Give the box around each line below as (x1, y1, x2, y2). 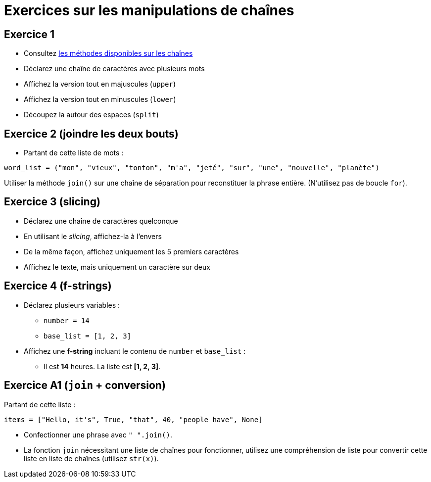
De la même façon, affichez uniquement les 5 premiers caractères (24, 247, 239, 256)
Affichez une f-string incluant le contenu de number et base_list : (24, 346, 246, 355)
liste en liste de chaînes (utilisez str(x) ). (24, 454, 159, 463)
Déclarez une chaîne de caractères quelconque (24, 216, 178, 225)
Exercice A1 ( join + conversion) (4, 379, 166, 392)
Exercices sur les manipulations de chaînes (4, 2, 294, 19)
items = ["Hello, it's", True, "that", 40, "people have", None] (4, 415, 263, 424)
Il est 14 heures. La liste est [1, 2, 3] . (44, 362, 161, 371)
